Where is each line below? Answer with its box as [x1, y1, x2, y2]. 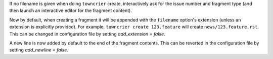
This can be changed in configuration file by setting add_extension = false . [9, 30, 165, 37]
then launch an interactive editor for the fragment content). [9, 7, 132, 13]
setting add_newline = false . [9, 47, 68, 53]
